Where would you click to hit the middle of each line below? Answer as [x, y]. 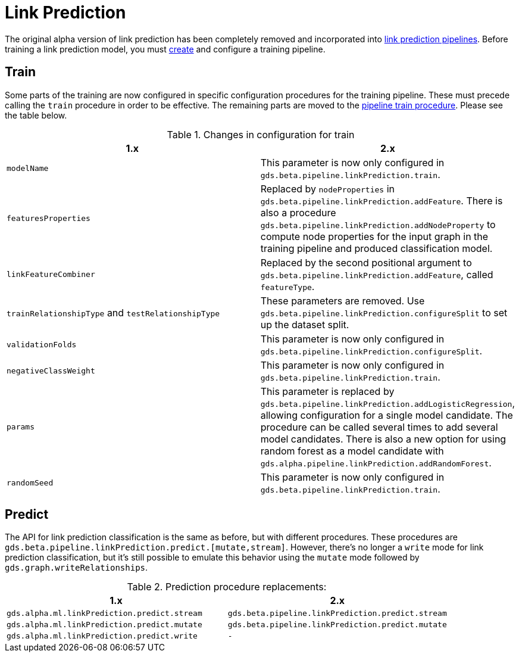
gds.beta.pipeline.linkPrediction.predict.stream [337, 614]
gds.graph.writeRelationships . [76, 568]
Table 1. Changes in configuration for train [261, 134]
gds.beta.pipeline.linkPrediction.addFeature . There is [382, 200]
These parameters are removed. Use [343, 301]
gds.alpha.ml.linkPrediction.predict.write [102, 636]
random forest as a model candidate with [352, 451]
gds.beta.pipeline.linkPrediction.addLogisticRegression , [387, 403]
